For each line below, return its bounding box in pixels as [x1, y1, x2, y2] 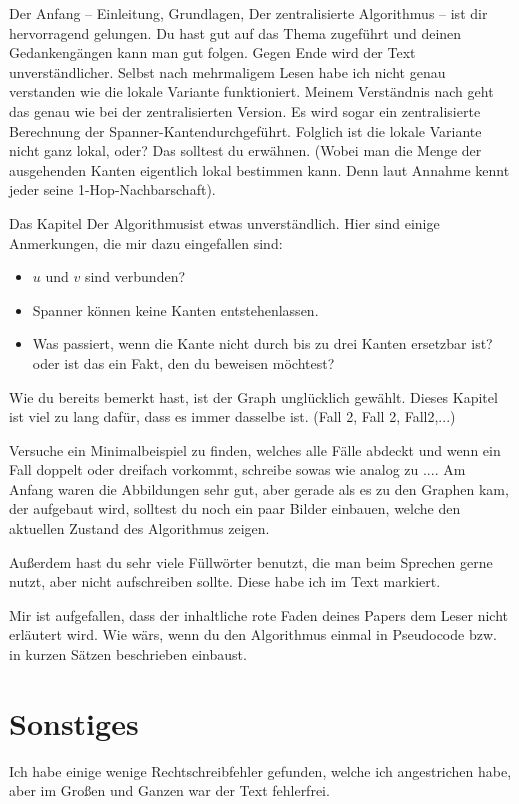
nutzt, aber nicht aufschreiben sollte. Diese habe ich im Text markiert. [9, 571, 441, 592]
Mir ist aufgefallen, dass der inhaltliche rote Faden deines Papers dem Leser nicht [9, 604, 509, 625]
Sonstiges [9, 702, 139, 743]
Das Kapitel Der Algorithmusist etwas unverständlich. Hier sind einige [9, 212, 440, 233]
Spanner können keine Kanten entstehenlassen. [32, 299, 319, 320]
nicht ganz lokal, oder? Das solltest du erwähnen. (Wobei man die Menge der [9, 140, 482, 161]
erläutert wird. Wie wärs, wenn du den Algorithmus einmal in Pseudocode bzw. [9, 624, 497, 645]
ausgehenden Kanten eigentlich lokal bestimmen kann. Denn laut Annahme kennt [9, 159, 510, 180]
